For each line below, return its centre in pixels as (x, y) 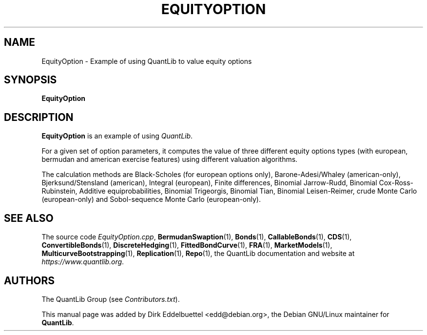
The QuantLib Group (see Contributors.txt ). (111, 299)
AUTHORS (29, 280)
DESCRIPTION (39, 117)
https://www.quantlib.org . (83, 262)
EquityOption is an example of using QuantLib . (117, 136)
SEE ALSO (29, 218)
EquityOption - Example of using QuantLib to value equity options (147, 61)
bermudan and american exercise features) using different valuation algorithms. (170, 159)
